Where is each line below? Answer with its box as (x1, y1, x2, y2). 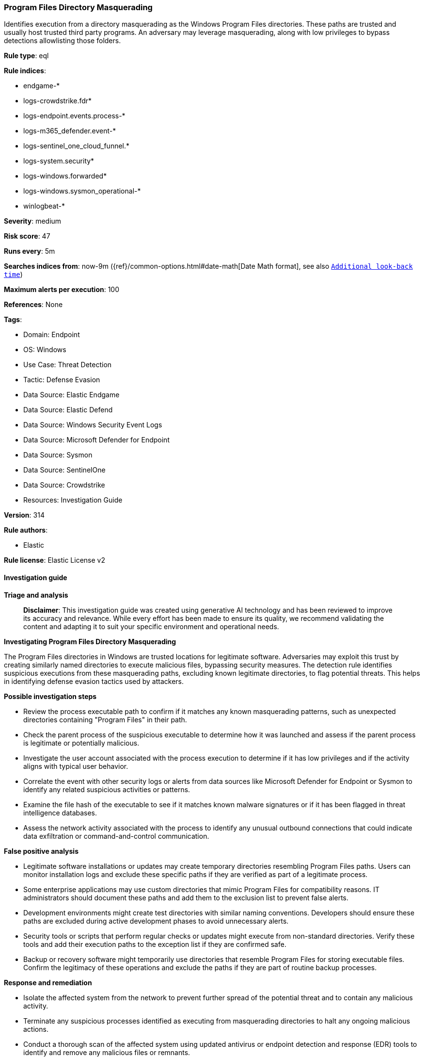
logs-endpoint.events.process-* (23, 112, 126, 120)
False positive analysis (4, 846, 79, 855)
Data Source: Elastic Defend (23, 406, 113, 414)
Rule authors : (4, 526, 48, 535)
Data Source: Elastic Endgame (23, 391, 120, 399)
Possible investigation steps (4, 692, 97, 700)
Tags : (4, 315, 22, 324)
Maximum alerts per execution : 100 (4, 285, 120, 294)
